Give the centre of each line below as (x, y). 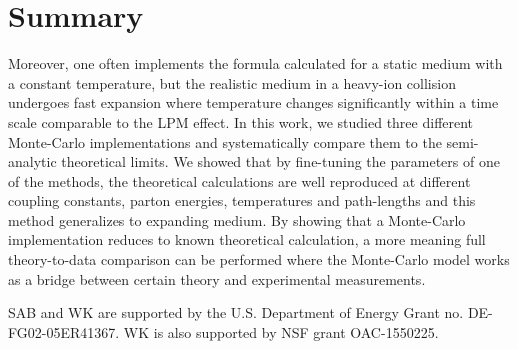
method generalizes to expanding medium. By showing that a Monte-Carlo (237, 219)
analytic (32, 161)
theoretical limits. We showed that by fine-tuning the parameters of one (280, 161)
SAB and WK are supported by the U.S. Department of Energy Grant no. (236, 312)
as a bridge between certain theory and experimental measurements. (217, 278)
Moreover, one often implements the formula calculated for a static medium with (255, 63)
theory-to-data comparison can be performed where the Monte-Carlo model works (259, 259)
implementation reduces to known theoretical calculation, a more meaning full (247, 239)
